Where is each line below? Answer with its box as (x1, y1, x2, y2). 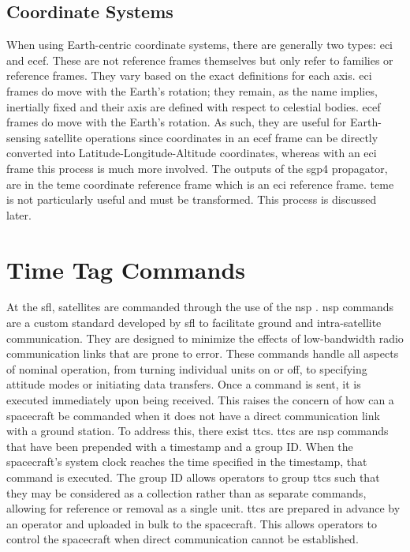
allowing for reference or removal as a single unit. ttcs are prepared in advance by (6, 500, 401, 516)
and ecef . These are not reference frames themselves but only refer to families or (6, 51, 393, 68)
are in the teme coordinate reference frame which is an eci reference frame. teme (6, 175, 394, 192)
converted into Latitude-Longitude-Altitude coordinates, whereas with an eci (6, 145, 377, 161)
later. (6, 206, 32, 223)
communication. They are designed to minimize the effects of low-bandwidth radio (6, 329, 404, 346)
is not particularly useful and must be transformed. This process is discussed (6, 191, 377, 208)
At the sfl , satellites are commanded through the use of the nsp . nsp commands (6, 299, 394, 315)
